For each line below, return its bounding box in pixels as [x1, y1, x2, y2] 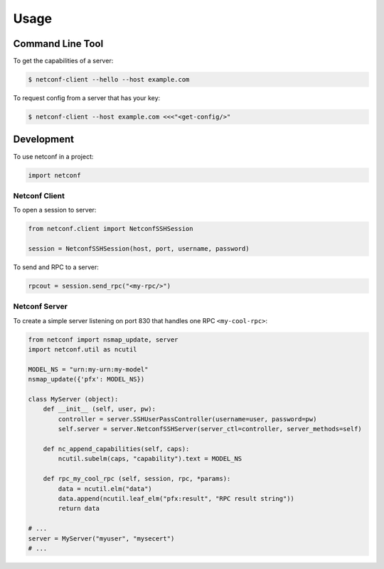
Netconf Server [13, 302, 68, 312]
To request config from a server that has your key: [13, 94, 161, 102]
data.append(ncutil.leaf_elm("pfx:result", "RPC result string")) [58, 494, 295, 502]
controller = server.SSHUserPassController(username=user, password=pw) [58, 415, 317, 423]
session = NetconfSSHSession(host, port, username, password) [28, 245, 250, 252]
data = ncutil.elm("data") [58, 484, 152, 493]
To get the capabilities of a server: [13, 57, 114, 65]
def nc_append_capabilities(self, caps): [43, 445, 190, 453]
